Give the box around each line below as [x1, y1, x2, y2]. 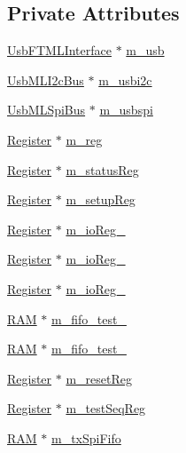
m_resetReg [66, 369, 132, 387]
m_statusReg [66, 160, 139, 179]
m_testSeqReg [66, 399, 146, 417]
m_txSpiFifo [51, 428, 121, 447]
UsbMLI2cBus [7, 70, 84, 89]
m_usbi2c [98, 70, 152, 89]
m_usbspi [99, 100, 153, 119]
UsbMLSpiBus [7, 100, 86, 119]
